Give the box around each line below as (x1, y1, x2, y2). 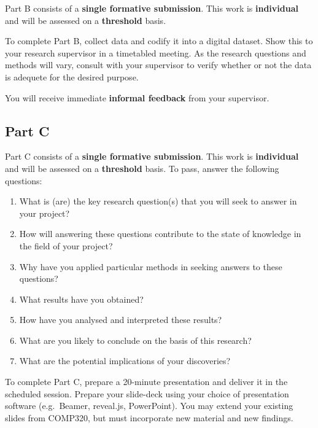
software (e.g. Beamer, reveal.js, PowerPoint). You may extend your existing (5, 399, 293, 412)
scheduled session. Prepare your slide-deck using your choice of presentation (5, 387, 289, 400)
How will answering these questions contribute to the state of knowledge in (19, 227, 301, 240)
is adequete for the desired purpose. (5, 70, 139, 83)
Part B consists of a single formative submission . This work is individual (5, 2, 298, 14)
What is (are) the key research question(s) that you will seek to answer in (19, 195, 297, 208)
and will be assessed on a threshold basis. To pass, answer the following (5, 161, 279, 174)
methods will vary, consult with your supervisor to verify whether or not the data (5, 58, 312, 71)
